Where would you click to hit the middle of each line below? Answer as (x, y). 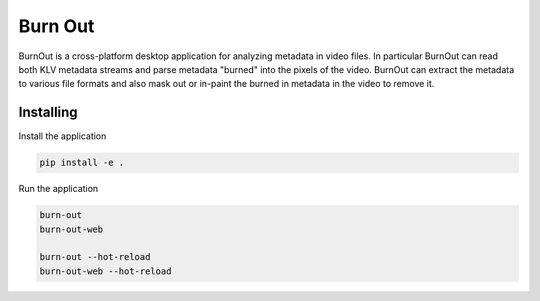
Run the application (58, 189)
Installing (48, 112)
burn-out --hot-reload (95, 257)
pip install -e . (82, 163)
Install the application (62, 136)
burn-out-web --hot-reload (105, 271)
